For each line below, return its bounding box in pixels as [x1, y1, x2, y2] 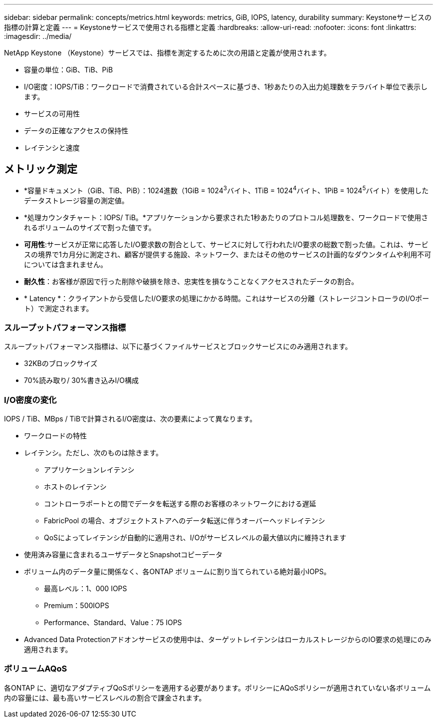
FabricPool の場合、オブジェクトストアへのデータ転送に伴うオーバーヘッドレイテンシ [44, 516, 325, 525]
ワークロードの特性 [24, 431, 87, 440]
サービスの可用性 [24, 109, 80, 118]
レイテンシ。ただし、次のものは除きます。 [24, 448, 163, 457]
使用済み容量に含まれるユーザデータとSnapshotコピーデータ [24, 550, 223, 559]
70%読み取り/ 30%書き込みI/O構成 [24, 376, 139, 385]
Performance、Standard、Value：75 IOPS [44, 618, 182, 627]
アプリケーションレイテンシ [44, 465, 135, 474]
